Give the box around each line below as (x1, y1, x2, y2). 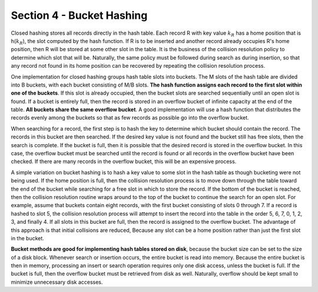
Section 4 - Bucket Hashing (11, 9, 148, 22)
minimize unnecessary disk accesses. (11, 278, 103, 286)
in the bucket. (11, 234, 44, 241)
